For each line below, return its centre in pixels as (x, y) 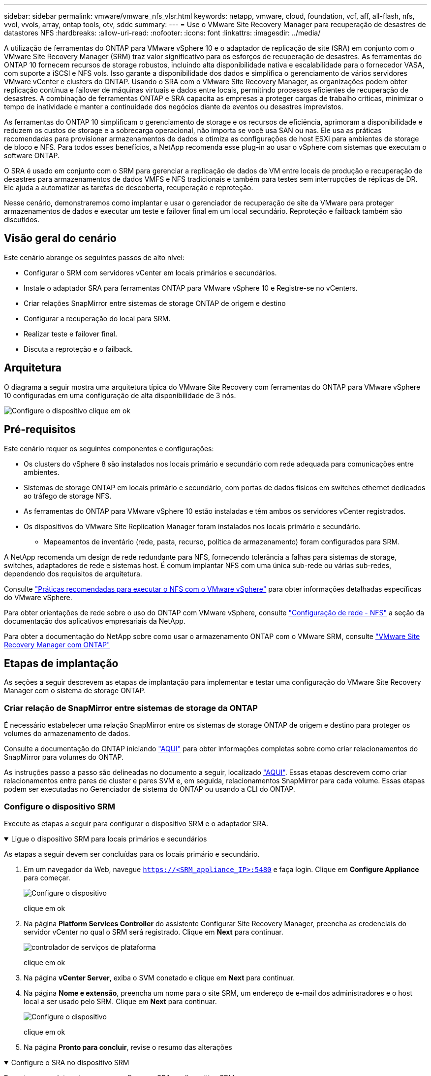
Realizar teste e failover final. (71, 334)
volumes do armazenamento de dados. (67, 734)
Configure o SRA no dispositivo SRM (70, 1062)
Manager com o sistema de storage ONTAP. (75, 691)
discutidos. (22, 219)
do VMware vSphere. (38, 597)
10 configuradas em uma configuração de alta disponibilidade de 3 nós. (120, 395)
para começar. (47, 877)
